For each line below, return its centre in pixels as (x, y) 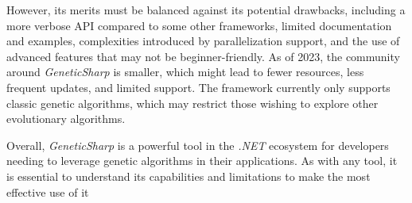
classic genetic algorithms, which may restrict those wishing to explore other (192, 103)
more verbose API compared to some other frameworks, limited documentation (199, 25)
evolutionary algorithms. (66, 119)
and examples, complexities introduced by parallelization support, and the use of (203, 41)
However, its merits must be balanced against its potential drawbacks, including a (206, 10)
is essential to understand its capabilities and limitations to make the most (189, 176)
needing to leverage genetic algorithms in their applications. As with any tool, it (202, 161)
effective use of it (48, 192)
